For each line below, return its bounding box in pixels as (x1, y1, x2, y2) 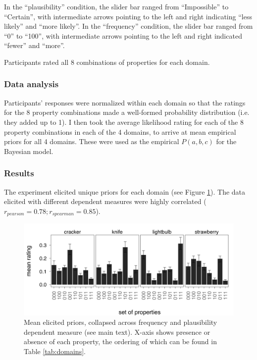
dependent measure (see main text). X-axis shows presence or (24, 326, 210, 337)
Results (4, 167, 34, 179)
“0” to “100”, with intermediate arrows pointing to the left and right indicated (4, 30, 242, 41)
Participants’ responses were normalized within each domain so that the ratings (4, 97, 246, 107)
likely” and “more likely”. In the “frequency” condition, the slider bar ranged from (4, 21, 253, 31)
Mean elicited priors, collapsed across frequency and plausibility (24, 317, 217, 327)
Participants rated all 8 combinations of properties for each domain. (4, 56, 210, 67)
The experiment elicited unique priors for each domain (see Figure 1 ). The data (4, 186, 246, 197)
